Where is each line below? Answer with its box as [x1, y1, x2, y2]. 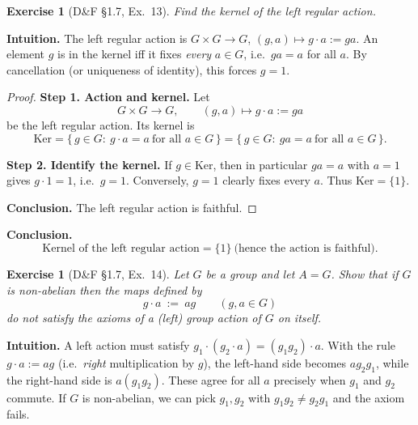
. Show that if [331, 265, 399, 282]
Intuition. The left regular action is [6, 29, 188, 46]
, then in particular [213, 155, 308, 172]
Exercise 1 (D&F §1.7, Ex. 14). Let [6, 265, 189, 282]
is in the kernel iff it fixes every [57, 45, 212, 62]
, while [375, 354, 409, 371]
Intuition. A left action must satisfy [6, 336, 190, 353]
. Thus [319, 172, 353, 189]
